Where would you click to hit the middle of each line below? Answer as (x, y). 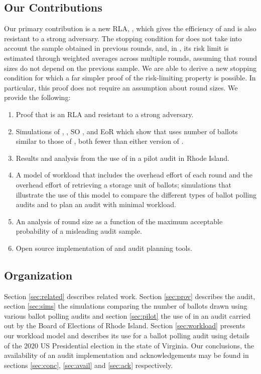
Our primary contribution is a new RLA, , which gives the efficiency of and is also (130, 28)
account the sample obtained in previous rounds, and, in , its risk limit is (116, 48)
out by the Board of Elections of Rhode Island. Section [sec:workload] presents (125, 325)
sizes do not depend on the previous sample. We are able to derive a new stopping (130, 68)
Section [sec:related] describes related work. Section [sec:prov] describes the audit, (130, 296)
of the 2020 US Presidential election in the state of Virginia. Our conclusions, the (129, 345)
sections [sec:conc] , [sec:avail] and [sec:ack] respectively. (89, 365)
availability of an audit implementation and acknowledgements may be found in (126, 355)
